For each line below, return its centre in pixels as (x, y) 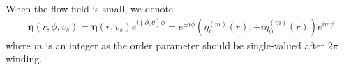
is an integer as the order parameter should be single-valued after (185, 45)
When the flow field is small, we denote (90, 8)
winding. (24, 59)
